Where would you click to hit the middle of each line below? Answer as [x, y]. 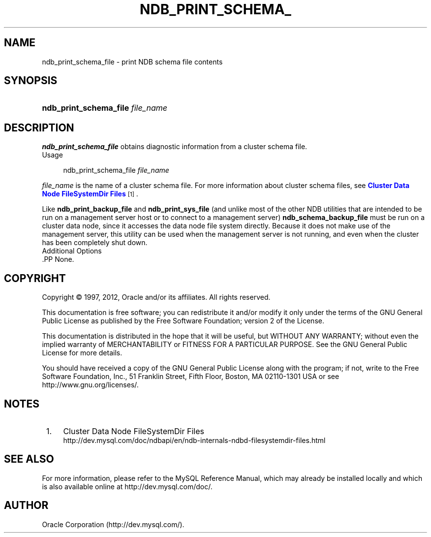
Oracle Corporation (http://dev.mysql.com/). [113, 524]
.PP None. [58, 259]
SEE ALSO [29, 459]
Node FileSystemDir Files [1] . [90, 194]
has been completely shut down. [95, 243]
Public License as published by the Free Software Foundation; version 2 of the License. [183, 321]
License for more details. [82, 353]
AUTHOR [26, 505]
